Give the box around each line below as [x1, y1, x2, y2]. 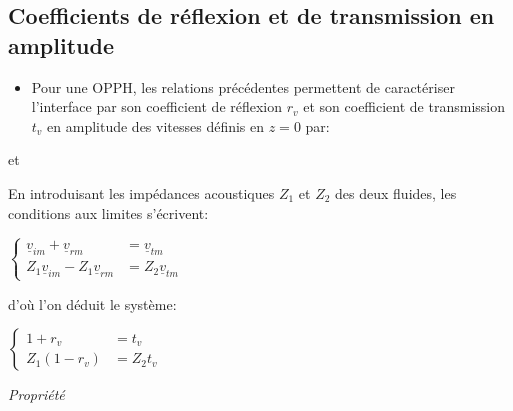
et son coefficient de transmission [303, 96, 505, 117]
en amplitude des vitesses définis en [47, 115, 265, 136]
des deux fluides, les [335, 182, 457, 203]
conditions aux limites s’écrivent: [8, 202, 209, 223]
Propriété [8, 384, 65, 405]
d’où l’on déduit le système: [8, 293, 177, 314]
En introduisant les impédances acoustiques [8, 182, 275, 203]
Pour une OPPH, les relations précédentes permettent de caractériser [31, 76, 455, 97]
